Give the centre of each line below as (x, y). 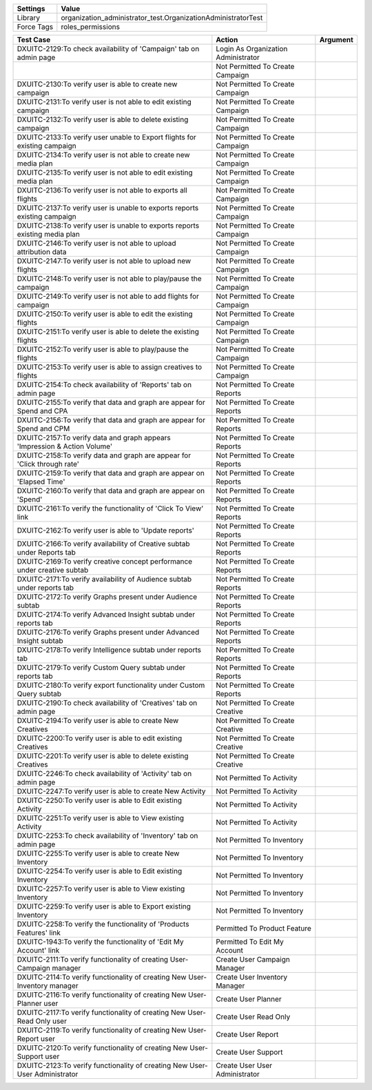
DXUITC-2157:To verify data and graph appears (94, 438)
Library (29, 18)
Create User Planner (249, 999)
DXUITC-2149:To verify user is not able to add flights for (108, 296)
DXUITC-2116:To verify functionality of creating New (102, 995)
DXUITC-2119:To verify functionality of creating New (102, 1030)
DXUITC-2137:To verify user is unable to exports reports (108, 208)
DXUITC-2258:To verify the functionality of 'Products (103, 924)
